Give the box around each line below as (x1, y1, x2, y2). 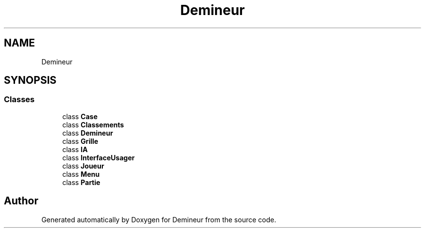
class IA (62, 145, 88, 154)
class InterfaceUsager (62, 153, 135, 162)
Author (4, 195, 38, 207)
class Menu (62, 170, 100, 178)
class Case (62, 112, 98, 121)
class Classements (62, 120, 124, 129)
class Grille (62, 137, 98, 145)
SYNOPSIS (4, 74, 57, 87)
